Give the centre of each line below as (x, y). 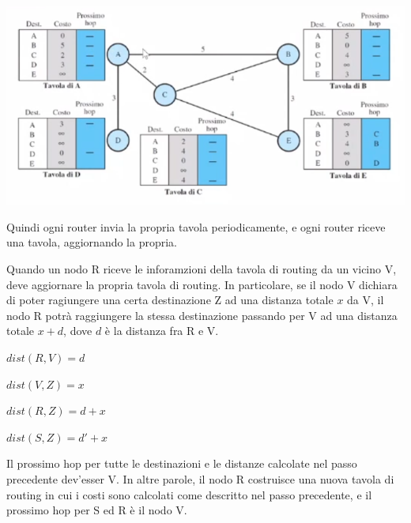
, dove (78, 331)
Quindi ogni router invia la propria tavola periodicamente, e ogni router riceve (196, 226)
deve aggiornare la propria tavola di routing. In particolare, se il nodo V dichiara (202, 284)
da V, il (366, 300)
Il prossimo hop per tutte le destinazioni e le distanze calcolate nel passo (182, 463)
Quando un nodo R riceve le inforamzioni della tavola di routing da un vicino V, (202, 269)
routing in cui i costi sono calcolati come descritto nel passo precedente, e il (189, 494)
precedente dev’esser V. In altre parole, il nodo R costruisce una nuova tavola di (200, 478)
